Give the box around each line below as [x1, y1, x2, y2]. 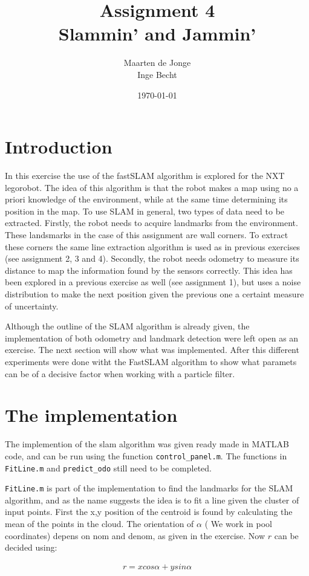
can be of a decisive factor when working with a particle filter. [5, 367, 235, 380]
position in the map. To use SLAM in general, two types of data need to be [5, 204, 285, 217]
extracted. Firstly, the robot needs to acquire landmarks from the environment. [5, 216, 298, 229]
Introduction [5, 134, 112, 159]
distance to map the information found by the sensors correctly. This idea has [5, 264, 293, 276]
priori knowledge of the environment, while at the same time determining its [5, 193, 288, 205]
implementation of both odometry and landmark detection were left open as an [5, 331, 299, 344]
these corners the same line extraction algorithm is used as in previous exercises [5, 240, 301, 253]
